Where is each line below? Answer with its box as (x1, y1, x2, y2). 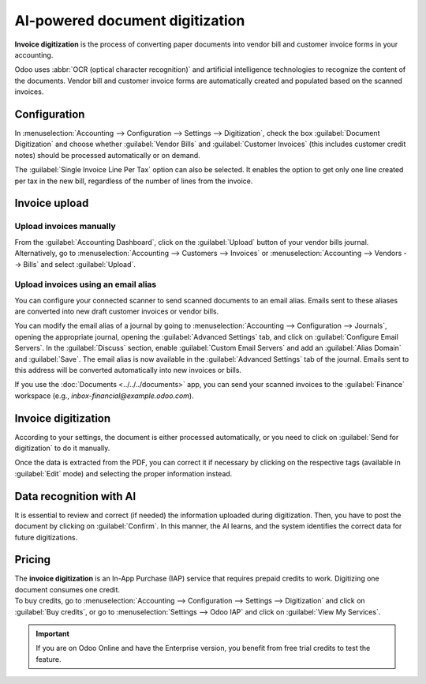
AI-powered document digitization (14, 12, 245, 29)
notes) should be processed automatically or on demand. (14, 150, 200, 160)
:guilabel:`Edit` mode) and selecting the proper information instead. (14, 468, 233, 478)
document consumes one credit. (14, 584, 121, 594)
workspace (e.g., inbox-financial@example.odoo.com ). (14, 391, 194, 400)
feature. (35, 654, 62, 663)
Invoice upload (14, 197, 89, 210)
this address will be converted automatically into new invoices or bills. (14, 366, 242, 374)
